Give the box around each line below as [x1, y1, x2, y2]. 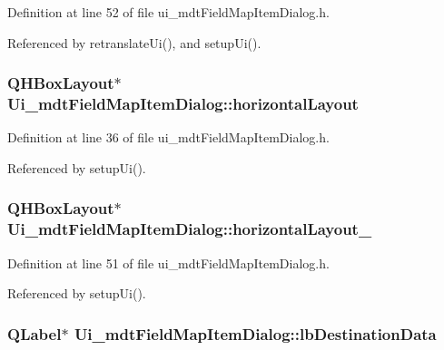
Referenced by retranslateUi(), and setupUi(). [7, 33, 261, 52]
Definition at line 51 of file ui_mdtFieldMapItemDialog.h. [7, 253, 330, 272]
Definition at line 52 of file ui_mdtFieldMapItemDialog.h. [7, 3, 330, 21]
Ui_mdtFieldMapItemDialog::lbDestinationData [74, 322, 437, 345]
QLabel [7, 322, 62, 345]
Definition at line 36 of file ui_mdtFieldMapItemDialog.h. [7, 128, 330, 147]
